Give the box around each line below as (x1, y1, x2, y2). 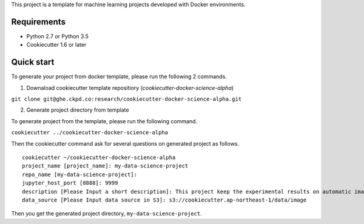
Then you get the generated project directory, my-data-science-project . (11, 210, 203, 217)
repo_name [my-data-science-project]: (22, 171, 138, 178)
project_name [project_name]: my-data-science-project (22, 163, 189, 169)
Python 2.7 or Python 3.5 (26, 32, 89, 39)
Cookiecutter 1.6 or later (26, 41, 87, 49)
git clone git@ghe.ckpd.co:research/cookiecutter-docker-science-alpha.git (11, 95, 242, 103)
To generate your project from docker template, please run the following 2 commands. (11, 73, 227, 80)
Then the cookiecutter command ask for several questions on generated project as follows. (11, 140, 240, 147)
